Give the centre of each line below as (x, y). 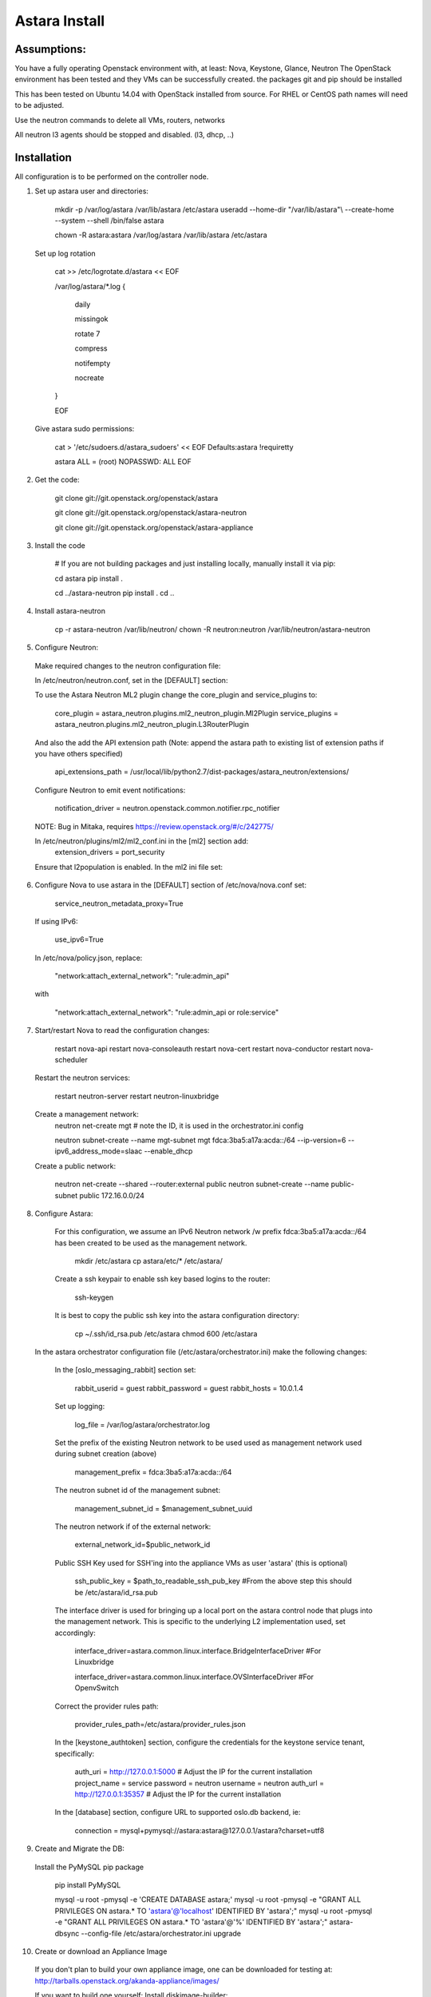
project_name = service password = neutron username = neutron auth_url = (200, 1783)
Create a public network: (75, 1165)
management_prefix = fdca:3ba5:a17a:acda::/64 (153, 1472)
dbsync (67, 1933)
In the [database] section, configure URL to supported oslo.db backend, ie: (178, 1812)
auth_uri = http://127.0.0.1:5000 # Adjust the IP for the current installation (194, 1772)
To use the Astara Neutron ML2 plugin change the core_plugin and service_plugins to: (176, 695)
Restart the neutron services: (83, 1078)
